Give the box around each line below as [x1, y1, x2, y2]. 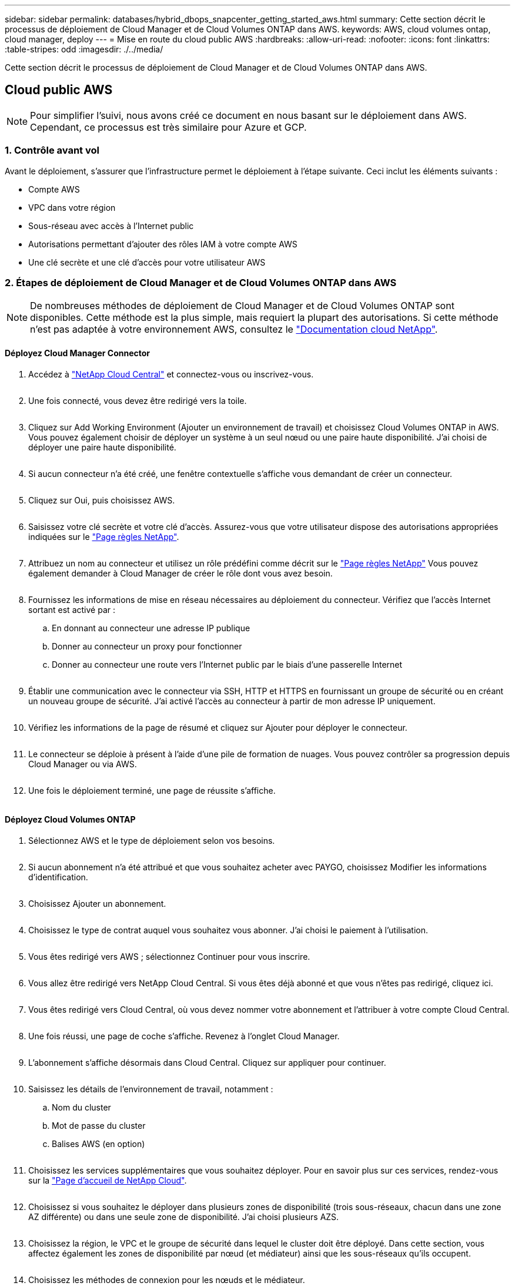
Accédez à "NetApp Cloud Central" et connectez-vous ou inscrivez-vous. [28, 369, 314, 379]
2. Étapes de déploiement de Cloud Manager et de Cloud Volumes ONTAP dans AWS [5, 276, 397, 289]
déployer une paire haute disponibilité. [28, 442, 176, 452]
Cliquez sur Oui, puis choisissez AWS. [28, 495, 175, 505]
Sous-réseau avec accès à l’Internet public [28, 220, 194, 231]
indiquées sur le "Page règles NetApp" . [28, 531, 179, 542]
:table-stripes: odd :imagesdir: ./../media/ [5, 44, 163, 54]
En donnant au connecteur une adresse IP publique [52, 622, 250, 633]
